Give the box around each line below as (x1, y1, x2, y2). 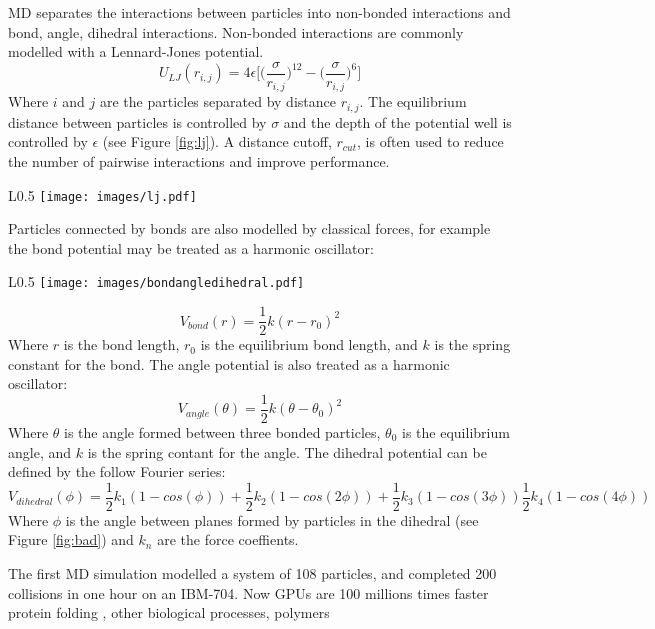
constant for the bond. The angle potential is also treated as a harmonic (8, 353, 450, 374)
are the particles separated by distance (99, 91, 336, 112)
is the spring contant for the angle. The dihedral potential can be (87, 441, 487, 462)
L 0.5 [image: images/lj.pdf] (8, 184, 197, 205)
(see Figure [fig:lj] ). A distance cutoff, (102, 131, 332, 152)
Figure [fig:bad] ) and (8, 529, 134, 550)
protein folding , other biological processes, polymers (8, 602, 330, 623)
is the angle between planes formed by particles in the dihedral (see (65, 509, 479, 530)
